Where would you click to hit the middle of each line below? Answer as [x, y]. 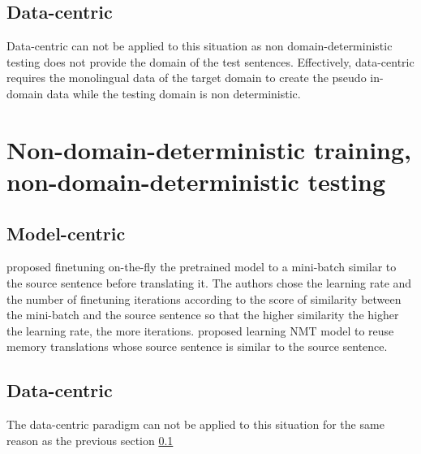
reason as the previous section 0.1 [90, 440]
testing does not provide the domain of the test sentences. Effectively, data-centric [210, 61]
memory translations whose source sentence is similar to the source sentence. [197, 346]
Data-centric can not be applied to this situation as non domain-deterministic [200, 46]
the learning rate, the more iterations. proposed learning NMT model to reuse [200, 330]
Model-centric [66, 233]
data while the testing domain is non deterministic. [174, 93]
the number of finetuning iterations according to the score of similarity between [204, 298]
